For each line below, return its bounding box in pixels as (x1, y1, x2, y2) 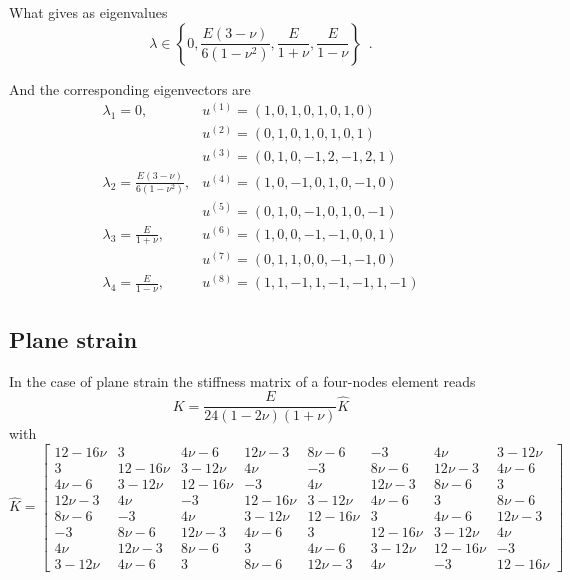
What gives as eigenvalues (9, 2, 168, 22)
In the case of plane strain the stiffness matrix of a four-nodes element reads (9, 370, 476, 391)
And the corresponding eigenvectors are (9, 78, 251, 99)
